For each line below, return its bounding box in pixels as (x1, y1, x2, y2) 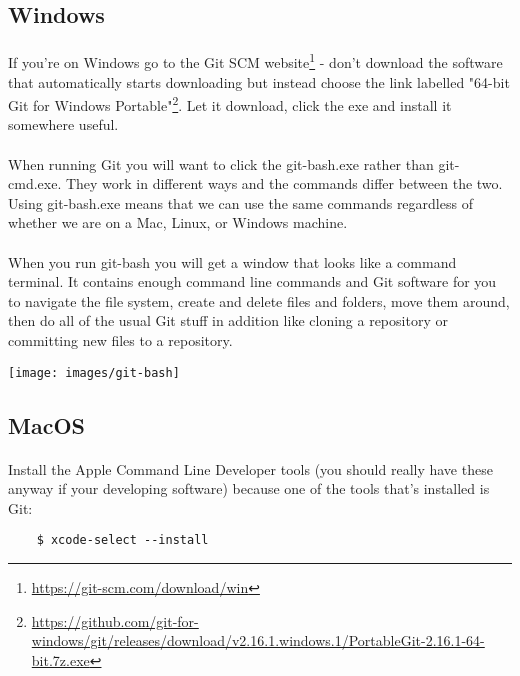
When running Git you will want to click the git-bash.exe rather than (8, 153, 434, 174)
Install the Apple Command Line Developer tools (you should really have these (8, 458, 493, 479)
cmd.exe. (8, 173, 62, 194)
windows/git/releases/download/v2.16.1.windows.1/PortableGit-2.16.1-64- (31, 630, 485, 651)
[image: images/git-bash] (8, 365, 180, 380)
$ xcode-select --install (36, 533, 209, 548)
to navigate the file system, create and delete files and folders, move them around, (8, 290, 510, 311)
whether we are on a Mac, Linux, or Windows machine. (8, 212, 348, 233)
